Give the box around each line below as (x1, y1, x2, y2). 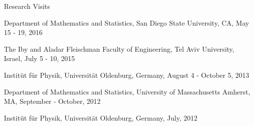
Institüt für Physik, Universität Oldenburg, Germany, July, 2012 (4, 112, 198, 123)
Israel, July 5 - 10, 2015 (4, 53, 75, 63)
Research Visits (4, 1, 50, 11)
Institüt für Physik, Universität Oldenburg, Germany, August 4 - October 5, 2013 (4, 69, 250, 80)
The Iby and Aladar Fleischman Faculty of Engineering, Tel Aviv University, (4, 43, 234, 54)
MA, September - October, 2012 (4, 96, 101, 106)
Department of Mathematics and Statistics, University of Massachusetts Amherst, (4, 86, 251, 96)
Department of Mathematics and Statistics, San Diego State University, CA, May (4, 17, 249, 28)
